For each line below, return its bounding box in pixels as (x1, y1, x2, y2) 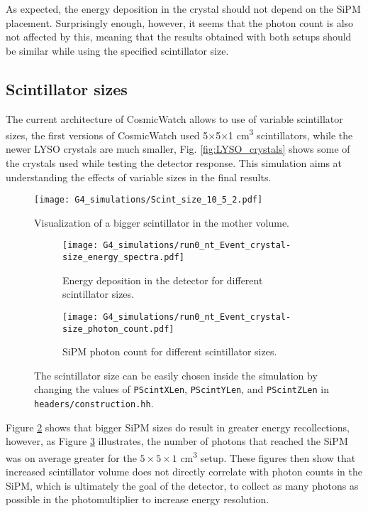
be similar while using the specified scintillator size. (6, 43, 229, 58)
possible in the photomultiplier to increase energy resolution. (6, 492, 269, 507)
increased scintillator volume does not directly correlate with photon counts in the (6, 464, 362, 479)
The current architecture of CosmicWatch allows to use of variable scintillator (6, 111, 343, 126)
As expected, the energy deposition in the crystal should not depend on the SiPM (6, 1, 361, 16)
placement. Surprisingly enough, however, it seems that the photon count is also (6, 15, 354, 30)
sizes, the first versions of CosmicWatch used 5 (6, 127, 208, 142)
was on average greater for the (6, 450, 137, 465)
